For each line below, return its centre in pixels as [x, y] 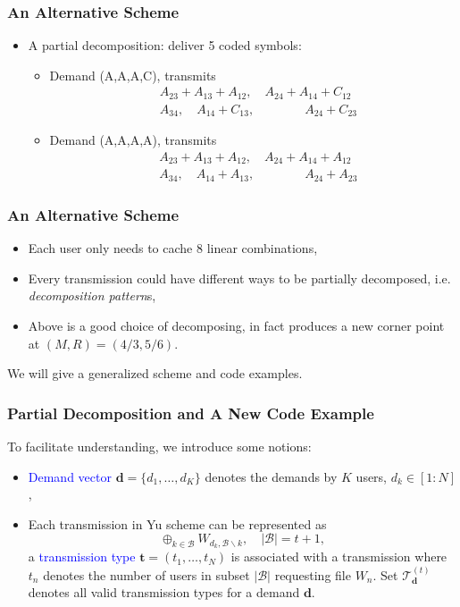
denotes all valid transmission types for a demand [164, 592]
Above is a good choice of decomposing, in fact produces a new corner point [236, 325]
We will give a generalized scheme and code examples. [155, 373]
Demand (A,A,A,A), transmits [133, 140]
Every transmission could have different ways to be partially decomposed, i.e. [239, 278]
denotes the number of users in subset [146, 574]
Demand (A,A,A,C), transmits [133, 75]
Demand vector [70, 476]
